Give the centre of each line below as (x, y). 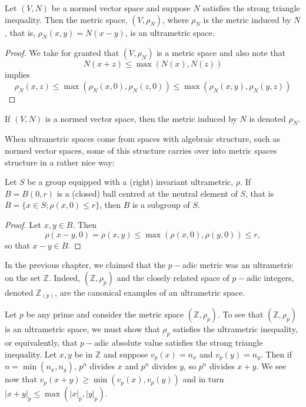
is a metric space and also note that (221, 53)
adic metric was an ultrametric (237, 265)
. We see (271, 366)
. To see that (240, 314)
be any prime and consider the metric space (105, 314)
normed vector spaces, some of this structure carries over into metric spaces (141, 150)
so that (17, 245)
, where (176, 19)
